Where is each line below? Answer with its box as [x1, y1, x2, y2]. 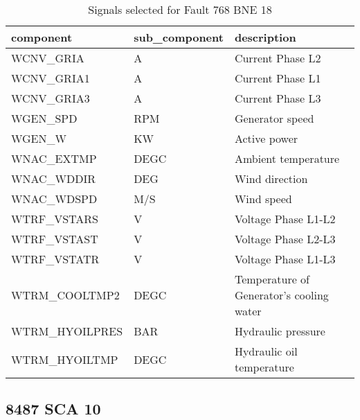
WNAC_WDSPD [11, 191, 98, 207]
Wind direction [234, 170, 308, 186]
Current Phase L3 [234, 90, 321, 106]
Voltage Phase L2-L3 [234, 231, 336, 247]
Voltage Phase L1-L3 [234, 251, 336, 267]
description [234, 29, 296, 45]
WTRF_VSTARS [11, 211, 99, 227]
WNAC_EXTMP [11, 150, 97, 166]
